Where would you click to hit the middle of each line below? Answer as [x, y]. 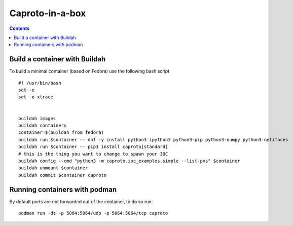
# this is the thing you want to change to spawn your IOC [93, 154]
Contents [20, 28]
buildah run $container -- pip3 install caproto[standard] [93, 147]
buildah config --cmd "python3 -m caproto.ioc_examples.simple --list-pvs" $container [129, 161]
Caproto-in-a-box [48, 13]
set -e [27, 90]
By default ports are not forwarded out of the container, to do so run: [81, 201]
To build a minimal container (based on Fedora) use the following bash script [89, 71]
